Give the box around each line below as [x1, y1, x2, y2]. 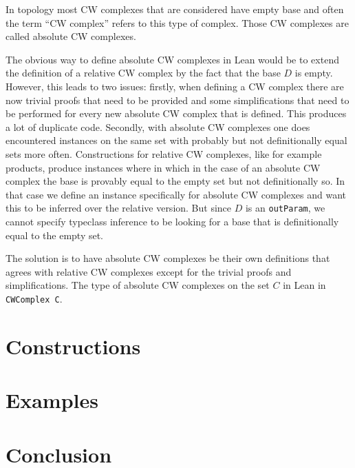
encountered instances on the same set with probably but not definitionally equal [6, 133, 347, 147]
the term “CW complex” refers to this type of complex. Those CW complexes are [6, 15, 349, 30]
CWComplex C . [6, 291, 63, 305]
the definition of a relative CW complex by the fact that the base [6, 65, 281, 80]
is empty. [294, 65, 333, 80]
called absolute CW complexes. [6, 29, 136, 43]
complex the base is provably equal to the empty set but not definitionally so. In [6, 174, 345, 188]
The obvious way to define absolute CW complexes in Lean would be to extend [6, 52, 339, 66]
